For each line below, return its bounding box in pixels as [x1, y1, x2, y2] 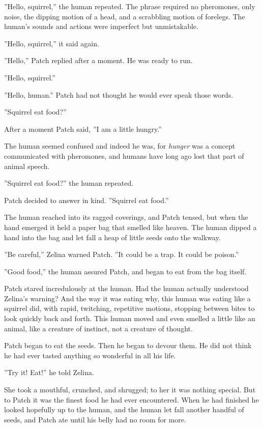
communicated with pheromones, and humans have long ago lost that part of [4, 150, 244, 161]
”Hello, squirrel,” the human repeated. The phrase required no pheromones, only [4, 1, 255, 11]
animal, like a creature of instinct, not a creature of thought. [4, 323, 193, 333]
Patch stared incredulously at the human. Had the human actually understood [4, 283, 249, 294]
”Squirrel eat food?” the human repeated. [4, 178, 134, 188]
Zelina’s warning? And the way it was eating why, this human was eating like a [4, 293, 251, 303]
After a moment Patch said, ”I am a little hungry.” [4, 123, 162, 134]
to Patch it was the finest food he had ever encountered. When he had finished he [4, 394, 259, 405]
